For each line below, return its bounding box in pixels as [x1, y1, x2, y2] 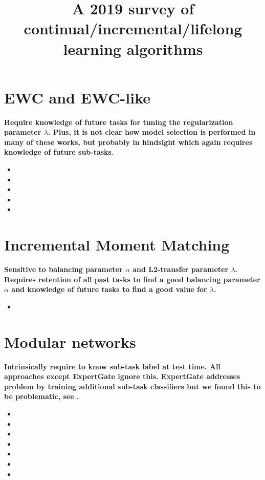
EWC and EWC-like [4, 87, 150, 108]
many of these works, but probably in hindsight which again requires [4, 136, 253, 147]
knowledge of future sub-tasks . [4, 147, 114, 157]
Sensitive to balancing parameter [4, 264, 123, 275]
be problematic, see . [4, 391, 79, 402]
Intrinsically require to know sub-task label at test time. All [4, 361, 220, 371]
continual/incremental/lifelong [24, 18, 242, 39]
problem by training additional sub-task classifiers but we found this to [4, 381, 261, 391]
